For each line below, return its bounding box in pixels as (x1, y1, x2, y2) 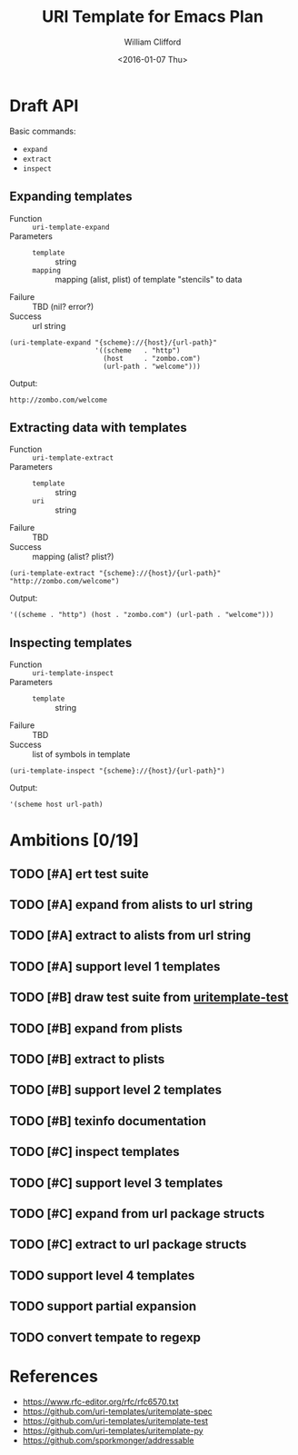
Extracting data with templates (9, 420, 188, 435)
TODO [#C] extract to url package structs (9, 1237, 247, 1252)
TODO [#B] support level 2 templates (9, 1082, 223, 1098)
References (9, 1366, 98, 1387)
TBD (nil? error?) (32, 301, 94, 312)
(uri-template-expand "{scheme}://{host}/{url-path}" (9, 338, 218, 347)
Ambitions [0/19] (9, 830, 139, 851)
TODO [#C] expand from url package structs (9, 1206, 265, 1221)
